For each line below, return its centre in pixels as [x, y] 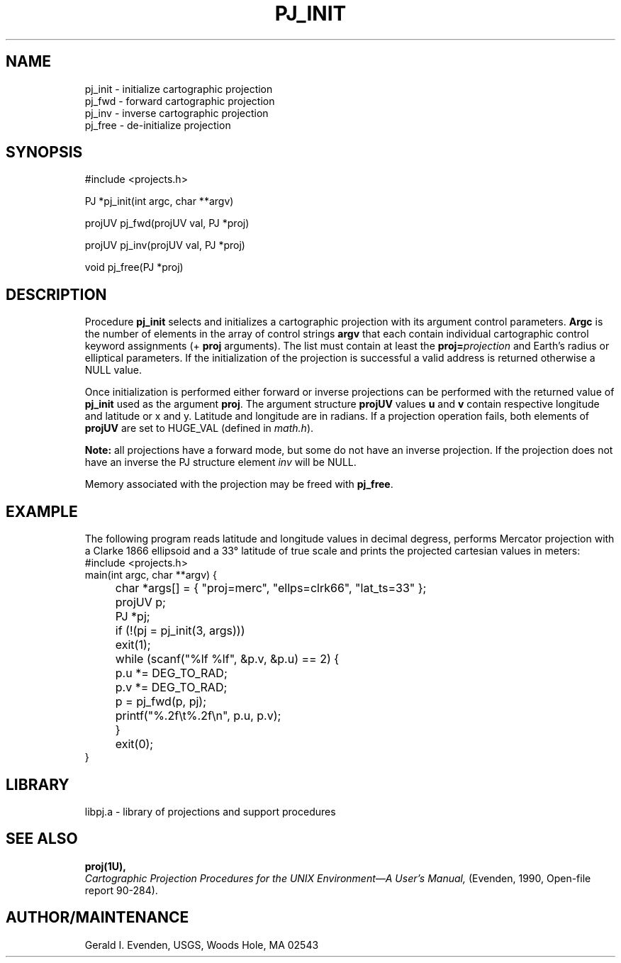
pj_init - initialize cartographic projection [179, 89]
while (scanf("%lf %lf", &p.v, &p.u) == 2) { [227, 659]
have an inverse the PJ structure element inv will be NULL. [220, 462]
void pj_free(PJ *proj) [134, 267]
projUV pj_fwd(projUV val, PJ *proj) [167, 223]
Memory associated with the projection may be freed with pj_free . [239, 484]
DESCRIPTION [56, 294]
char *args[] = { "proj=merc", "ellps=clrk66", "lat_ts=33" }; [271, 588]
